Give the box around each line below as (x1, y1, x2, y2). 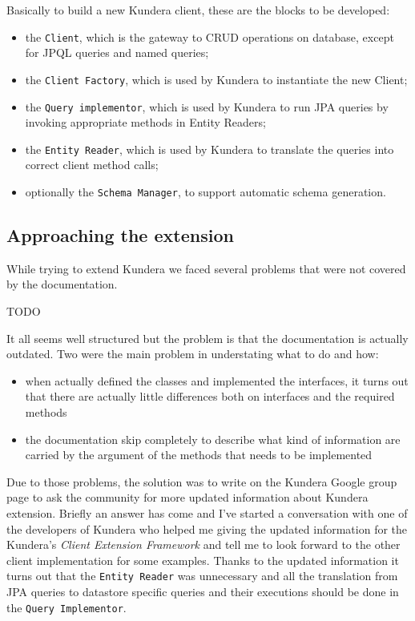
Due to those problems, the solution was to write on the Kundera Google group (6, 473, 397, 490)
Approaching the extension (6, 223, 234, 248)
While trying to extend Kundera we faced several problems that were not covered (6, 260, 406, 276)
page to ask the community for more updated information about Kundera (6, 489, 369, 506)
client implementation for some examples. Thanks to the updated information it (6, 551, 399, 568)
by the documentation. (6, 276, 118, 292)
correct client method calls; (25, 156, 159, 173)
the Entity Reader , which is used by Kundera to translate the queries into (25, 140, 394, 157)
